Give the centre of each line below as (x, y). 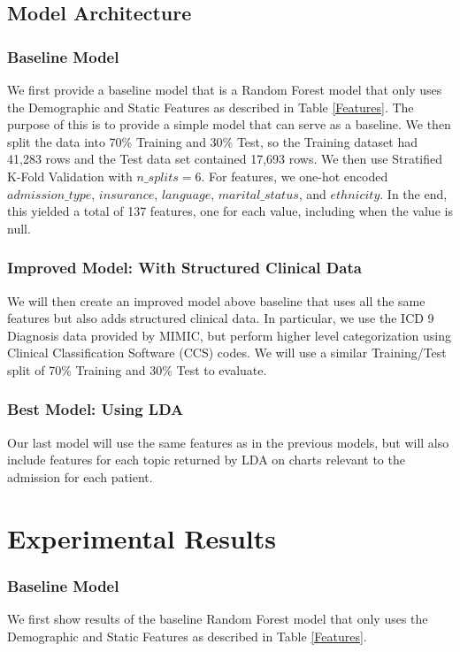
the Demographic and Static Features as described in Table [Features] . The (211, 107)
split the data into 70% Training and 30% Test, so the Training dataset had (212, 141)
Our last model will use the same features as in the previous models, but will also (228, 442)
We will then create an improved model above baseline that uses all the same (216, 300)
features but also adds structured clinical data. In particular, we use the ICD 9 (221, 318)
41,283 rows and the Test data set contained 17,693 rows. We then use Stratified (225, 159)
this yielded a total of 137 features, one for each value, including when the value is (230, 211)
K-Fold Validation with (70, 176)
